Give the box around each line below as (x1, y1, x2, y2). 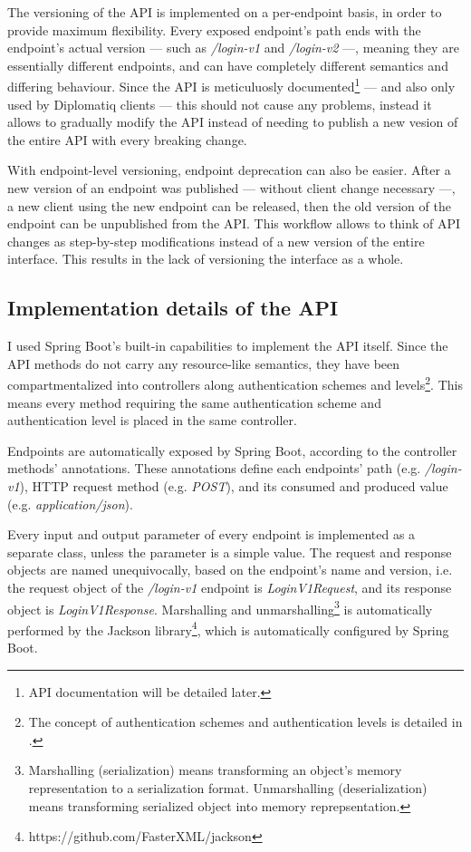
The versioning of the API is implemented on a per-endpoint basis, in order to (7, 3, 442, 21)
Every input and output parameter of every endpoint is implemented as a (7, 525, 416, 544)
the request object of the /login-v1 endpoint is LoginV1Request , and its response (7, 577, 452, 596)
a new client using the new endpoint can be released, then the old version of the (7, 196, 451, 215)
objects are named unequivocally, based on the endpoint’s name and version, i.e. (7, 560, 453, 579)
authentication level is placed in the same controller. (7, 411, 297, 430)
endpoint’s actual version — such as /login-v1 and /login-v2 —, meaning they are (7, 38, 459, 57)
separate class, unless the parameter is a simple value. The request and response (7, 542, 452, 561)
